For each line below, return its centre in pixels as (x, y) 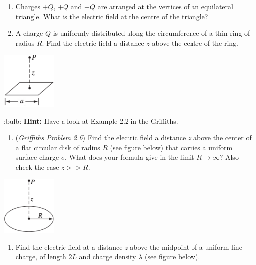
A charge (29, 33)
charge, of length (41, 256)
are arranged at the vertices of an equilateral (165, 6)
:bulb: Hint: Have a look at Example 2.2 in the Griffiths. (91, 121)
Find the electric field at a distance (69, 246)
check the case (37, 166)
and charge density (108, 256)
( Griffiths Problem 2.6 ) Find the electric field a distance (101, 137)
